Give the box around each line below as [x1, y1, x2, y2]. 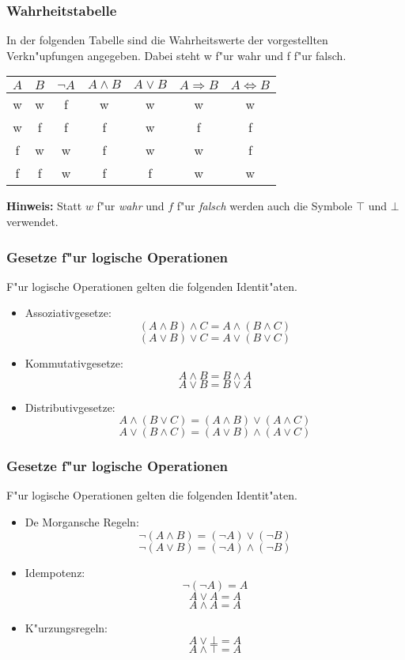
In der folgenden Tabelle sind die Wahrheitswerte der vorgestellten [6, 32, 328, 48]
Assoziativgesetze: [25, 304, 112, 321]
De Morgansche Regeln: [25, 514, 139, 530]
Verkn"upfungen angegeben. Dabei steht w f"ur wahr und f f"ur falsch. [6, 47, 346, 63]
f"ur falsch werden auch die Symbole [176, 198, 353, 214]
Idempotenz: [25, 564, 85, 580]
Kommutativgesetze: [25, 355, 123, 371]
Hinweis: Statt [6, 198, 82, 214]
